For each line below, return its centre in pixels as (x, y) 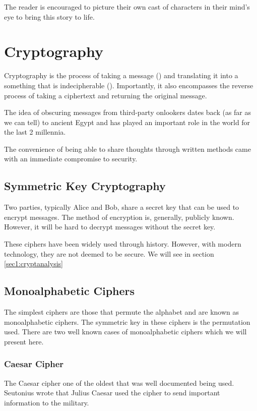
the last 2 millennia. (35, 132)
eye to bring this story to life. (49, 16)
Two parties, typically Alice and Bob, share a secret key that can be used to (122, 207)
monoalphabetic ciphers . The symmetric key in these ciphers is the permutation (127, 321)
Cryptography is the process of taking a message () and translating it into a (121, 75)
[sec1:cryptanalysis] (34, 263)
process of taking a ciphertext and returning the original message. (106, 95)
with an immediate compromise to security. (71, 159)
